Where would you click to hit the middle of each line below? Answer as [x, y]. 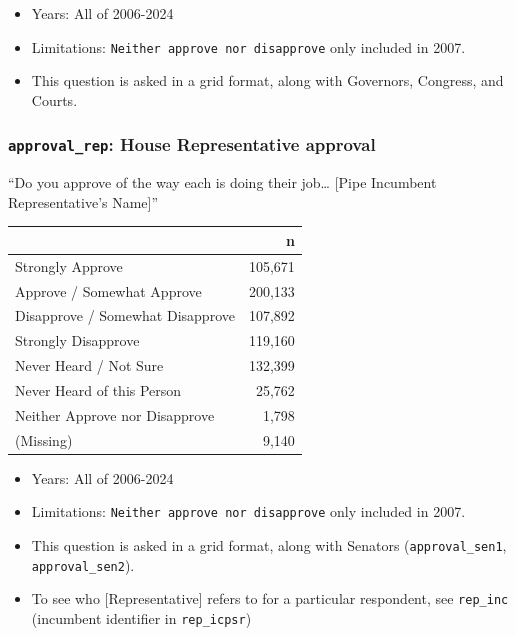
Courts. [54, 99]
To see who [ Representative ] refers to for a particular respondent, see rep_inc [270, 598]
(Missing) [44, 439]
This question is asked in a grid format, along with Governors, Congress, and [267, 80]
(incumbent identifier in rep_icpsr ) [141, 617]
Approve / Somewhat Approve [108, 290]
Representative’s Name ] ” [83, 201]
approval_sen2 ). [83, 564]
